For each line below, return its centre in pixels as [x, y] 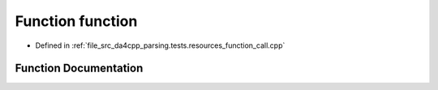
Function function [76, 21]
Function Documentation [79, 69]
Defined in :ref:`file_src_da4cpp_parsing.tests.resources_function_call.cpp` [160, 45]
